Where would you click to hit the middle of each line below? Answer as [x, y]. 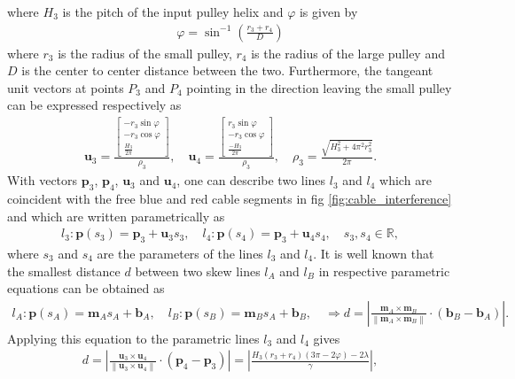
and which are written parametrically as [116, 216]
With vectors [43, 180]
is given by [328, 12]
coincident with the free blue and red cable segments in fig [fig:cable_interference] [230, 198]
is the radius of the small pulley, [145, 53]
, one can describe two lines [251, 180]
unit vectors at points [66, 87]
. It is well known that [374, 254]
